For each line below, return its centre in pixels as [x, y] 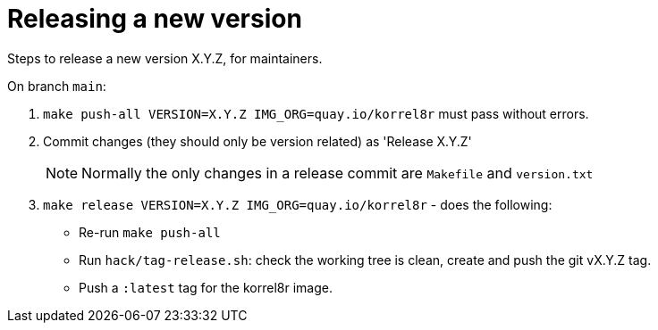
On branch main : [57, 86]
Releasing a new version [155, 19]
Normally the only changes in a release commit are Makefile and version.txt [337, 173]
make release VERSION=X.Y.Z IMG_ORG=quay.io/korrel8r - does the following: [298, 204]
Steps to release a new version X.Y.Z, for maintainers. [165, 58]
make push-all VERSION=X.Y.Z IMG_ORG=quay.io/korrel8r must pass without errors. [316, 113]
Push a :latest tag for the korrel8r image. [206, 287]
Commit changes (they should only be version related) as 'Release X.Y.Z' [257, 141]
